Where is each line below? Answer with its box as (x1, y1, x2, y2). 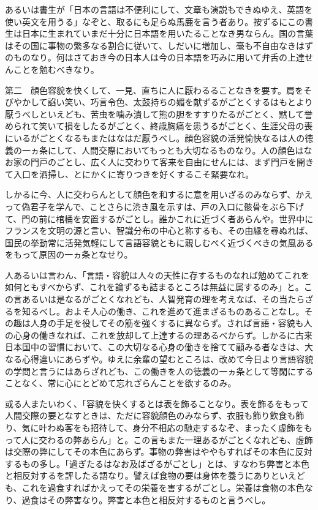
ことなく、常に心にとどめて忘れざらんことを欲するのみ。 (5, 377, 237, 389)
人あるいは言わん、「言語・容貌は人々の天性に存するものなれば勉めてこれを (5, 268, 309, 281)
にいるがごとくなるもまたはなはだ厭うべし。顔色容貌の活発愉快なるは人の (5, 131, 305, 144)
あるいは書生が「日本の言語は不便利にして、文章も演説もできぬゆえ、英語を (5, 3, 313, 15)
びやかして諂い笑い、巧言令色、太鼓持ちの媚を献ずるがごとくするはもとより (5, 96, 313, 108)
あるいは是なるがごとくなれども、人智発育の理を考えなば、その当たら (21, 293, 305, 306)
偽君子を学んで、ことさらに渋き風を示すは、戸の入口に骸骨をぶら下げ (21, 200, 305, 212)
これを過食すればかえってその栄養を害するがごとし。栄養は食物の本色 (21, 481, 305, 493)
